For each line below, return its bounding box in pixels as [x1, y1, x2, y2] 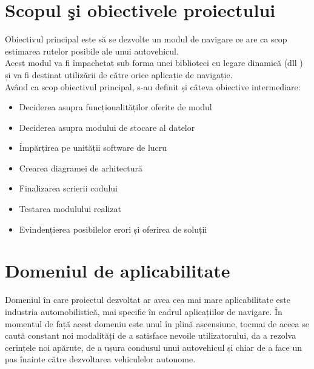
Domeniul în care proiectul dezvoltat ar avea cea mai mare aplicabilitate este [5, 293, 290, 306]
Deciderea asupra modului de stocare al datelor [19, 121, 195, 133]
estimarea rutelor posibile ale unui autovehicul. [5, 44, 179, 57]
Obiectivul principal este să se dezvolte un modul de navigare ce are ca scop [5, 33, 287, 45]
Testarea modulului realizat [19, 202, 121, 215]
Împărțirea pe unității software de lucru [19, 141, 167, 154]
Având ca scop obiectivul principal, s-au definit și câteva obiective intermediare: [5, 80, 301, 93]
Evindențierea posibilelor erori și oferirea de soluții [19, 222, 207, 235]
